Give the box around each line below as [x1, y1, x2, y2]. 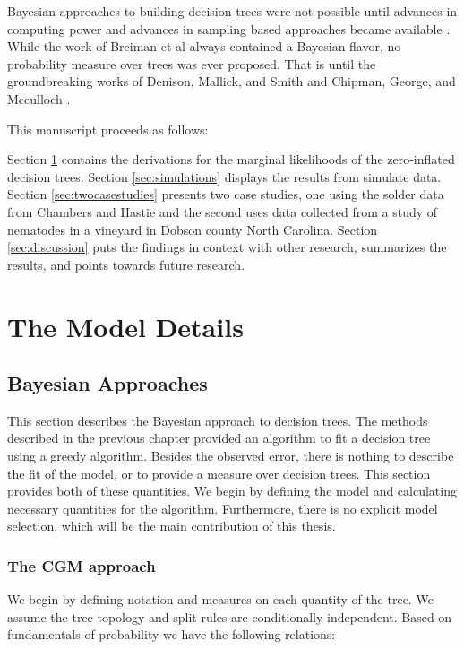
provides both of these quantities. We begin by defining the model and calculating [7, 481, 457, 500]
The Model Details [7, 307, 244, 344]
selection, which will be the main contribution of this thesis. [7, 516, 336, 535]
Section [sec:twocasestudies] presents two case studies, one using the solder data [7, 185, 444, 203]
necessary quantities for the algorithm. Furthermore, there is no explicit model [7, 498, 438, 517]
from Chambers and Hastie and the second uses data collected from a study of [7, 202, 438, 221]
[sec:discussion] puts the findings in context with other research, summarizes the [7, 238, 447, 256]
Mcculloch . [7, 89, 71, 108]
